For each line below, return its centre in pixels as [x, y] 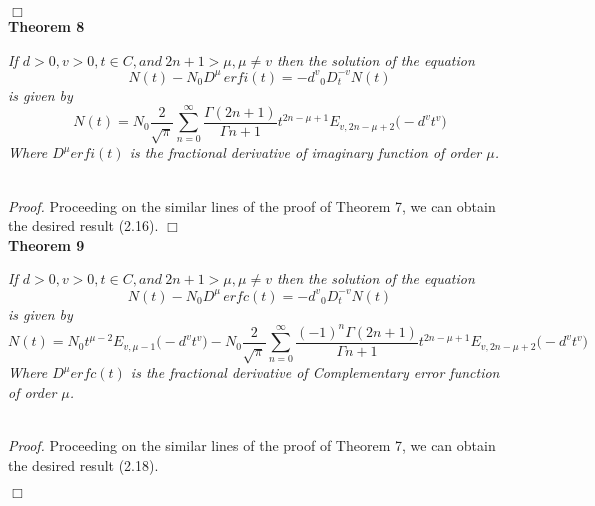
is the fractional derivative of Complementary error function [315, 372]
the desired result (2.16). [83, 225]
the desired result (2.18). [83, 464]
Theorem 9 [46, 244]
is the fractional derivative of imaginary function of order [305, 152]
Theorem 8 [46, 26]
